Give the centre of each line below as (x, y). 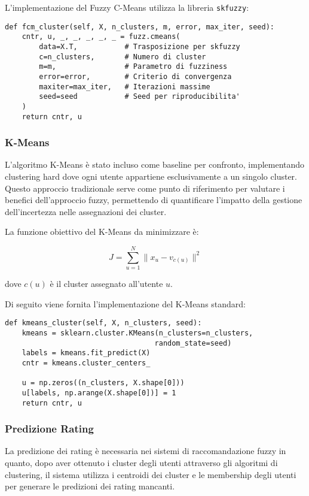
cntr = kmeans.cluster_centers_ (86, 363)
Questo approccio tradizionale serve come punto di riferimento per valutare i (145, 188)
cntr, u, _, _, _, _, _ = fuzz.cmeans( (101, 37)
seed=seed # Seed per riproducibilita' (140, 97)
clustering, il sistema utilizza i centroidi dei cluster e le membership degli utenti (151, 474)
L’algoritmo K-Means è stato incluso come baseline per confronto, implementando (155, 164)
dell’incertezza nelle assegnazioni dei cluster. (86, 211)
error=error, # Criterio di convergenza (135, 76)
